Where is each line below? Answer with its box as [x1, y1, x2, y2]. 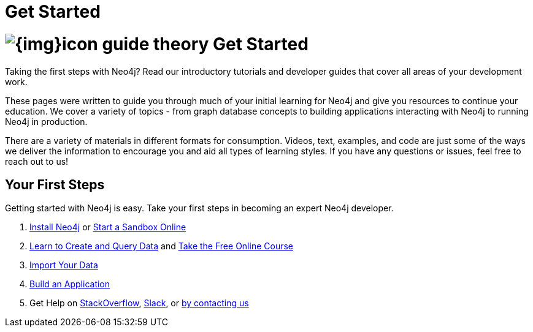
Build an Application [29, 279, 110, 290]
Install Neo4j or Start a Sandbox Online [29, 222, 186, 233]
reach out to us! [5, 156, 69, 167]
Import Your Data [29, 260, 98, 271]
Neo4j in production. [5, 116, 88, 127]
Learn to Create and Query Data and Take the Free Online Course [29, 241, 293, 252]
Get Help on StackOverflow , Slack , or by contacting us [29, 298, 249, 309]
